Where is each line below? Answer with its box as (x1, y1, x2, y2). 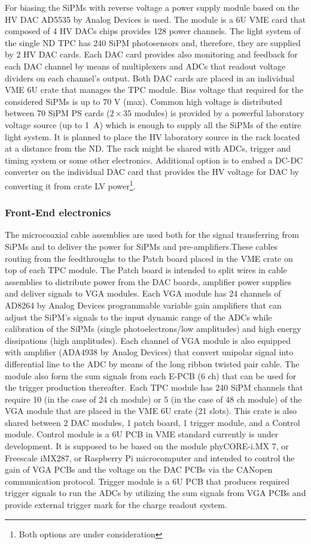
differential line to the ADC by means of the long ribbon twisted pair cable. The (5, 357, 300, 370)
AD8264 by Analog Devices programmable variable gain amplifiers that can (5, 298, 282, 311)
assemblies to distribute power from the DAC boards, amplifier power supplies (5, 275, 291, 288)
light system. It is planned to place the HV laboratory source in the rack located (5, 130, 300, 143)
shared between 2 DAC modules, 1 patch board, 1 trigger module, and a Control (5, 416, 300, 428)
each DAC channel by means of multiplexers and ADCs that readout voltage (5, 59, 286, 72)
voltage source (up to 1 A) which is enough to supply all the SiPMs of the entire (5, 118, 301, 131)
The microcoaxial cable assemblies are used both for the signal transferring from (5, 228, 299, 241)
